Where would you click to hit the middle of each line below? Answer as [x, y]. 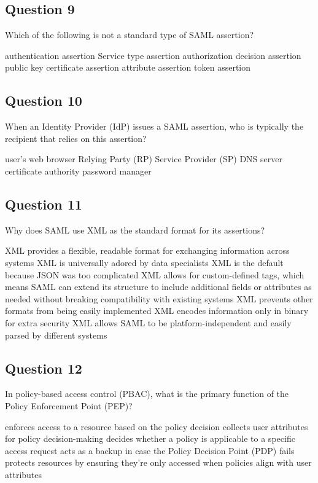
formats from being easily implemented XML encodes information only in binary [157, 311]
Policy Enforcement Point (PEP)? [69, 405]
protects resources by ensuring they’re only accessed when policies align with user [158, 462]
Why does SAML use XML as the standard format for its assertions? [135, 230]
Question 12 [44, 368]
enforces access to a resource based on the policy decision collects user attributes [157, 426]
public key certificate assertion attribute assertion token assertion [128, 67]
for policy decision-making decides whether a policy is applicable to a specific [150, 438]
